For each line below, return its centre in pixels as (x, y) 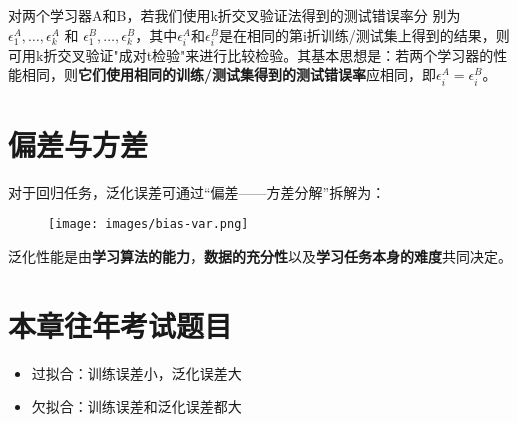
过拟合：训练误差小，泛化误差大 (136, 372)
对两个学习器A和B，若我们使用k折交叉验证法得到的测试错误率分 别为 (234, 15)
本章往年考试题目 (120, 324)
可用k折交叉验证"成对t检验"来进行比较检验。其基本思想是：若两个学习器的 (251, 54)
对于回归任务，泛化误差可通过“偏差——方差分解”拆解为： (197, 191)
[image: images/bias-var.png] (148, 224)
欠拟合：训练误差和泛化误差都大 (136, 406)
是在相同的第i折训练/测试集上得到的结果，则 (364, 34)
